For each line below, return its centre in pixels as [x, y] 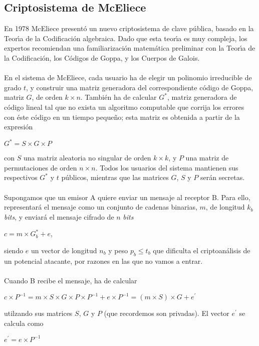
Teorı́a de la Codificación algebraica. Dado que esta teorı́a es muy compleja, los [126, 38]
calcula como [24, 323]
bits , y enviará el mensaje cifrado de [59, 216]
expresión [19, 127]
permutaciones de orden [41, 167]
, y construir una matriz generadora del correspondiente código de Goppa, [140, 87]
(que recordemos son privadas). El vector [167, 313]
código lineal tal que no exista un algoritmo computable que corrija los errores [124, 107]
